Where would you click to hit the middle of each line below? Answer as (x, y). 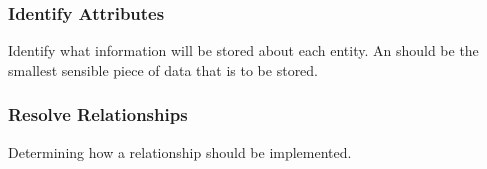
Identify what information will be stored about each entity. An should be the (243, 50)
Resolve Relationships (98, 114)
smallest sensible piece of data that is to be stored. (163, 69)
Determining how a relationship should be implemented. (180, 151)
